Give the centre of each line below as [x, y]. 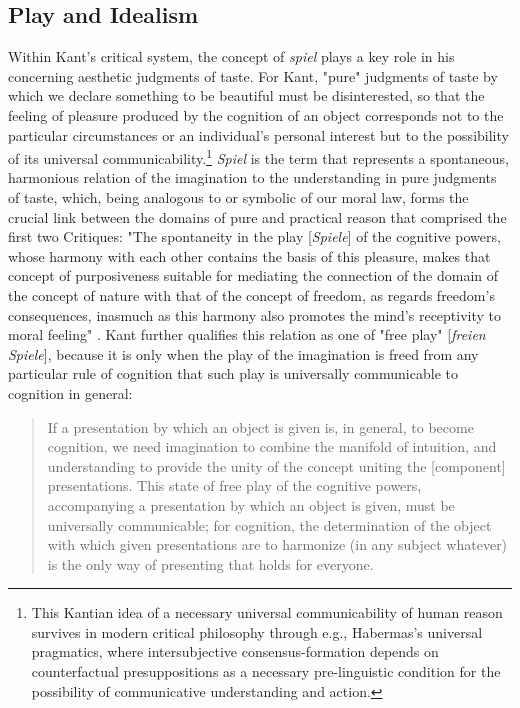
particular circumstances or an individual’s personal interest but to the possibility [258, 134]
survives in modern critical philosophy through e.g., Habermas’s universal [257, 631]
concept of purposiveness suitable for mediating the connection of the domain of [253, 275]
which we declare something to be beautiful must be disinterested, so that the [246, 95]
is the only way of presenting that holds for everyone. [210, 563]
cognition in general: [70, 392]
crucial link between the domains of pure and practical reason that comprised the [257, 216]
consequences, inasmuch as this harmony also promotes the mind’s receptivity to [255, 314]
